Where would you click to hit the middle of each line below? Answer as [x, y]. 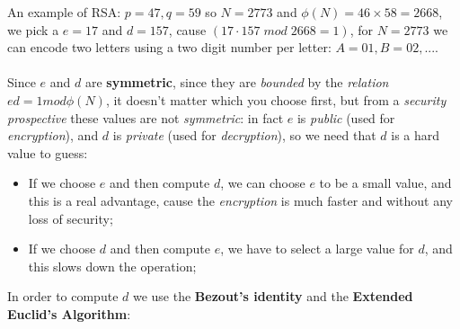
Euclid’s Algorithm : [69, 313]
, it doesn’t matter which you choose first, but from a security [276, 99]
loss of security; [71, 218]
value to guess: [48, 152]
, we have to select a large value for [317, 249]
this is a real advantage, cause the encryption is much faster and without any [240, 200]
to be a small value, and [385, 183]
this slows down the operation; [112, 266]
